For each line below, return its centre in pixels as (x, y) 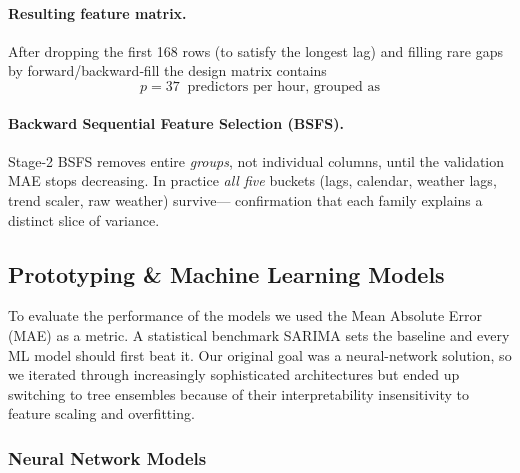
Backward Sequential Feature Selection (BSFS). (176, 122)
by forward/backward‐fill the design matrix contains (167, 70)
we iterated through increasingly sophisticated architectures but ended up (234, 374)
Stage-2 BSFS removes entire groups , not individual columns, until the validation (256, 160)
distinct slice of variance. (84, 219)
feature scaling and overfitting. (101, 413)
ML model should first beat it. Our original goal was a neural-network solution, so (260, 354)
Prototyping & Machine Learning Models (226, 273)
